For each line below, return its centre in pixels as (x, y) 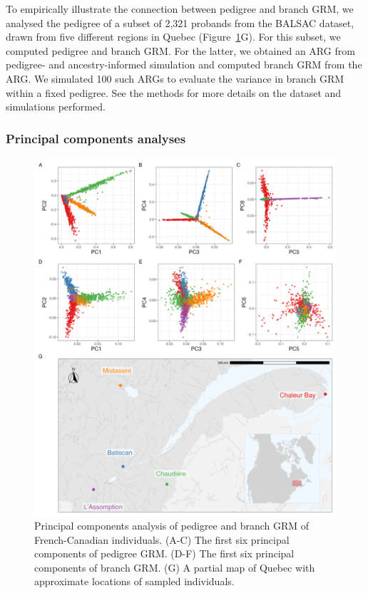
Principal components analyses (96, 138)
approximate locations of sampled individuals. (134, 581)
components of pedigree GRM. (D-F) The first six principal (164, 553)
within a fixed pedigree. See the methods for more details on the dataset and (174, 92)
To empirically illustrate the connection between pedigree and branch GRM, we (180, 9)
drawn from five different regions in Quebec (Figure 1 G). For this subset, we (173, 37)
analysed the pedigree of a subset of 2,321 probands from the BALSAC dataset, (180, 22)
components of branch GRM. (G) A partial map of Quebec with (175, 567)
